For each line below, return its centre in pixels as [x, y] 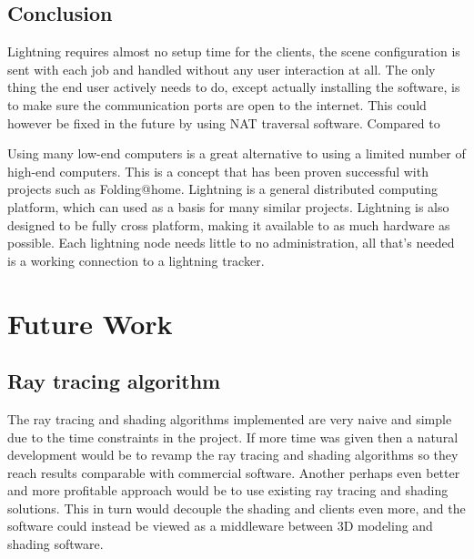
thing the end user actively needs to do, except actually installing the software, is [234, 87]
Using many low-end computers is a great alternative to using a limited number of [237, 153]
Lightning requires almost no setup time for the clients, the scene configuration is [234, 51]
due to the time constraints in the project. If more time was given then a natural [233, 437]
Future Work [90, 323]
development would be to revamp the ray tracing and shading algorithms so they [233, 455]
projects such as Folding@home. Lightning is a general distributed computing [223, 189]
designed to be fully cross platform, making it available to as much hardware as [229, 224]
